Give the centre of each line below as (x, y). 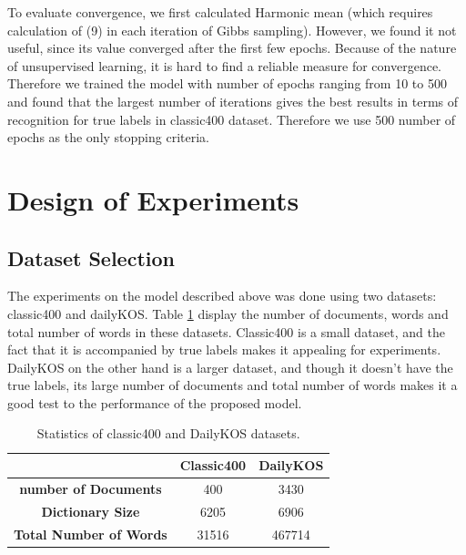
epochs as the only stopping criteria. (108, 137)
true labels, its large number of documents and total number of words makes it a (233, 385)
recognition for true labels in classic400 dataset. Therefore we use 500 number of (232, 119)
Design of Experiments (153, 199)
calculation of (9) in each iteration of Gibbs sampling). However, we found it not (232, 30)
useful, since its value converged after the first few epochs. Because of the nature (232, 48)
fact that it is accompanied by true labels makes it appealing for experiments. (224, 349)
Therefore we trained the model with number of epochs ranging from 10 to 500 (227, 83)
